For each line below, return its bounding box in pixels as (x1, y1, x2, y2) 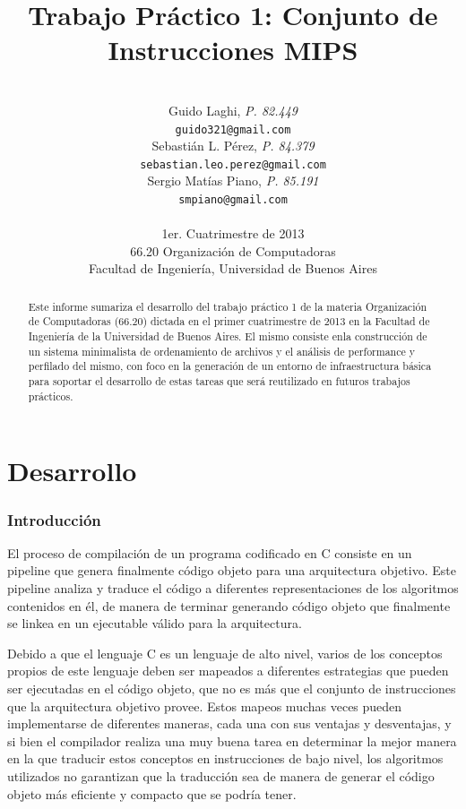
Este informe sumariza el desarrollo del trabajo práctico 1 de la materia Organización (28, 298, 427, 314)
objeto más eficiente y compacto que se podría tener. (7, 784, 297, 803)
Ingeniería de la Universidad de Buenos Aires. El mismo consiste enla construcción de (28, 329, 427, 344)
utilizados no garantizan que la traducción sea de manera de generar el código (7, 766, 435, 785)
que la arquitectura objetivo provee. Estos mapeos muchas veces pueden (7, 696, 402, 715)
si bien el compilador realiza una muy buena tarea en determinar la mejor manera (7, 731, 457, 750)
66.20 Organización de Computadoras (130, 241, 336, 260)
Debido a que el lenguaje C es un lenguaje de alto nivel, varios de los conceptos (7, 643, 443, 662)
